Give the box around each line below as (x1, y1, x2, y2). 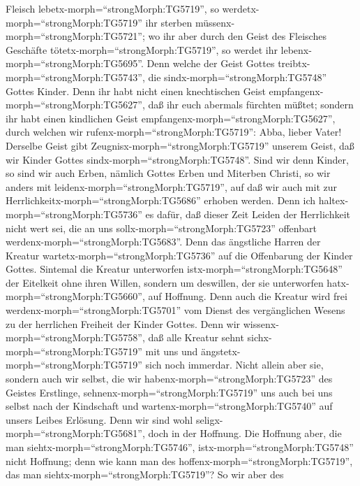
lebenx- (280, 42, 312, 57)
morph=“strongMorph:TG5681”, (6, 426, 145, 441)
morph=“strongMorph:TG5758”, (6, 330, 145, 345)
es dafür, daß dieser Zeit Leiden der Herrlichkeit (145, 206, 350, 221)
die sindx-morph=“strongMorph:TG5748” (148, 69, 327, 84)
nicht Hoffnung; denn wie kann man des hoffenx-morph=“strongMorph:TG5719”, (6, 453, 353, 468)
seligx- (195, 412, 223, 427)
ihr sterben (145, 15, 193, 29)
